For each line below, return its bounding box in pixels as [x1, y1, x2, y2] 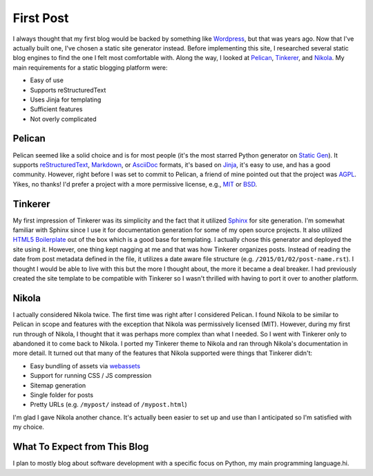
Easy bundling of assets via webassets [30, 361, 141, 370]
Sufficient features [30, 105, 83, 113]
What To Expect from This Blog [12, 441, 149, 453]
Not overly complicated [30, 115, 97, 123]
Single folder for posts [30, 391, 93, 399]
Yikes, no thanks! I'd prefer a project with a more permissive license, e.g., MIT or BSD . [12, 180, 258, 188]
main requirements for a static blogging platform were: [12, 63, 169, 72]
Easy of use [30, 76, 64, 84]
